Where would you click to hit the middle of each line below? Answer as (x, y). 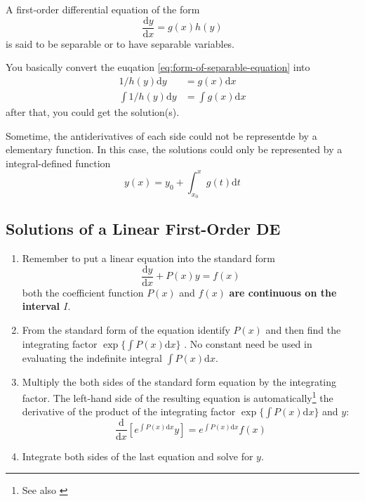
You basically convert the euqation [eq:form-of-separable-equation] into (158, 67)
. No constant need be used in (248, 343)
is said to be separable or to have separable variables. (120, 43)
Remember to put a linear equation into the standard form (148, 258)
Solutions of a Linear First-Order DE (143, 229)
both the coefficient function (83, 292)
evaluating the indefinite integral (92, 357)
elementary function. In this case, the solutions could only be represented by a (174, 149)
